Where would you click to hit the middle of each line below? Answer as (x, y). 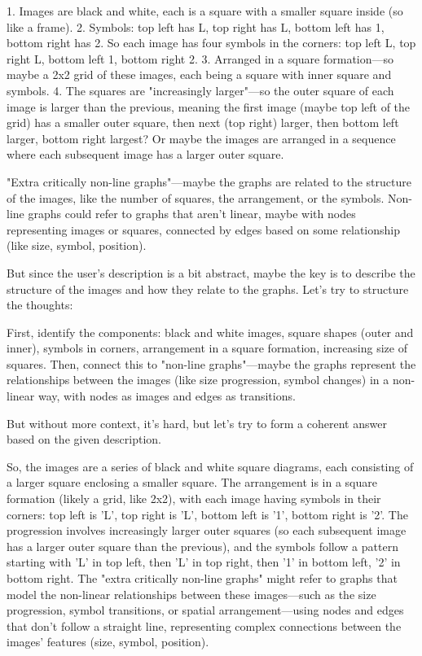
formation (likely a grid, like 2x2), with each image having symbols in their (194, 499)
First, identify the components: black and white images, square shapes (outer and (210, 332)
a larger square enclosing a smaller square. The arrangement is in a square (192, 482)
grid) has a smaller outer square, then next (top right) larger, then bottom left (203, 122)
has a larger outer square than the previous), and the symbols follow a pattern (202, 546)
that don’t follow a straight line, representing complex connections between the (204, 625)
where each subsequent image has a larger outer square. (145, 154)
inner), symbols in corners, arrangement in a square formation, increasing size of (207, 348)
